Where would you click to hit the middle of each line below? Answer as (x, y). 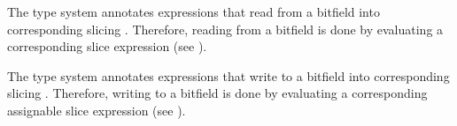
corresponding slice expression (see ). (107, 46)
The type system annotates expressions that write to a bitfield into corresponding (228, 75)
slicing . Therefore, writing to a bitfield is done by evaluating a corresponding (217, 93)
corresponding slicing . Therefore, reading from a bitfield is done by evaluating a (225, 29)
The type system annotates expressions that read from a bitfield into (194, 11)
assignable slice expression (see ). (97, 110)
